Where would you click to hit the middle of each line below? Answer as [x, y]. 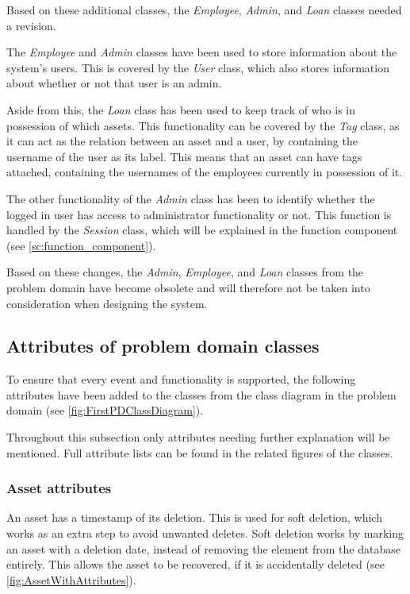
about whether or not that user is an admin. [114, 83]
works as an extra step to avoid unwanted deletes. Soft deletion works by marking [205, 533]
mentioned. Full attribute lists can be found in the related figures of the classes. [200, 452]
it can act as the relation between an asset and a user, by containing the [182, 141]
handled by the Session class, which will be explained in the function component [202, 230]
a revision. [31, 25]
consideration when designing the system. [107, 303]
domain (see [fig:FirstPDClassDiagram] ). [105, 410]
